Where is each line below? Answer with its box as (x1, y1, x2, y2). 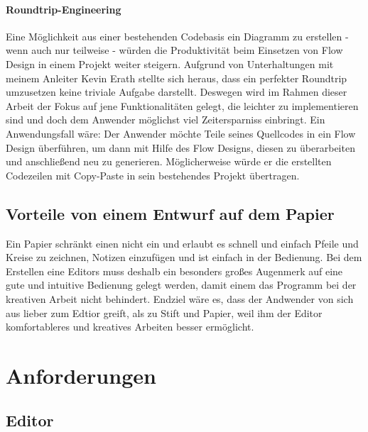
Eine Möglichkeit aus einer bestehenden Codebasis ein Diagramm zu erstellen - (6, 28, 349, 43)
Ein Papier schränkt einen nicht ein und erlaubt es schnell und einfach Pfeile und (6, 236, 359, 250)
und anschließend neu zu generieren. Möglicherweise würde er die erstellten (6, 154, 332, 169)
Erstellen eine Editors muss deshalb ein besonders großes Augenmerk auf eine (6, 263, 343, 278)
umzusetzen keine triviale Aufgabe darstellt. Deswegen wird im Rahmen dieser (6, 84, 347, 99)
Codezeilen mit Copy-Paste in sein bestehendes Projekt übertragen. (6, 167, 300, 182)
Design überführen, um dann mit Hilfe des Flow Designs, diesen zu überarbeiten (6, 140, 355, 155)
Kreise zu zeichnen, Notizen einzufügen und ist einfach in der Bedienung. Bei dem (6, 250, 362, 265)
